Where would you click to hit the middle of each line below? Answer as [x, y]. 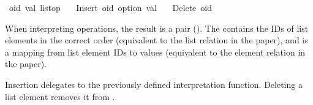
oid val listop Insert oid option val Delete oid [110, 7]
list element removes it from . [60, 96]
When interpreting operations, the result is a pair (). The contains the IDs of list [157, 28]
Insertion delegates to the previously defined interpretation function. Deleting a [154, 84]
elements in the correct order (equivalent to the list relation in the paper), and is [156, 40]
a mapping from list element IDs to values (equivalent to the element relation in [155, 52]
